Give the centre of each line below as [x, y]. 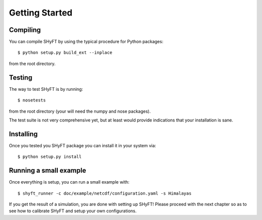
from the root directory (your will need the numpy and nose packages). [80, 111]
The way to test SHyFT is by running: [46, 89]
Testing [21, 77]
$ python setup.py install [50, 157]
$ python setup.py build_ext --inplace [65, 53]
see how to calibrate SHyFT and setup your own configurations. [73, 211]
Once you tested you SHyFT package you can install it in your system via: [82, 145]
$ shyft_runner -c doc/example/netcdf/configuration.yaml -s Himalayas [105, 193]
